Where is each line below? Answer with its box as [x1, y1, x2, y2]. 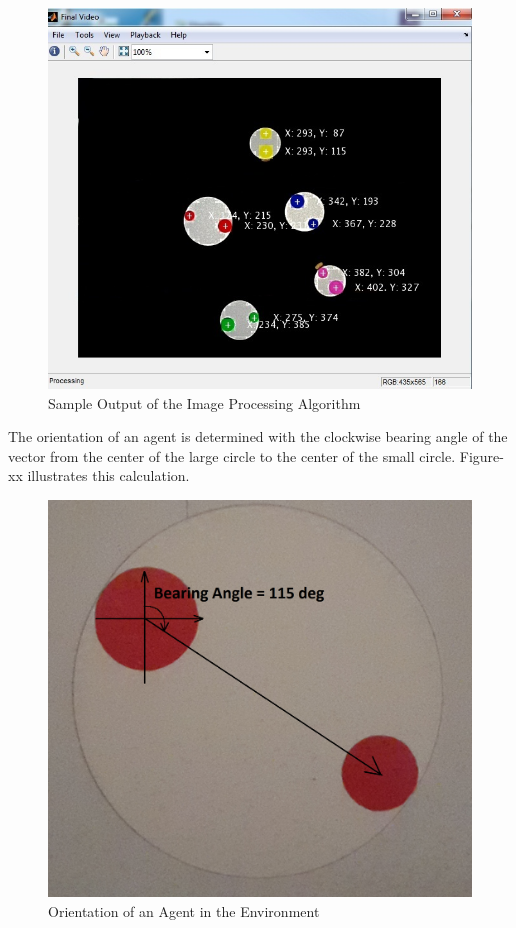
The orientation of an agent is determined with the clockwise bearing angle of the [8, 426, 508, 447]
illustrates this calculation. [27, 465, 190, 486]
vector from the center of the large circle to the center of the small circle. [8, 445, 456, 466]
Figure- [459, 445, 504, 466]
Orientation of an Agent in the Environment [48, 900, 320, 921]
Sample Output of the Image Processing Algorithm [48, 392, 361, 413]
